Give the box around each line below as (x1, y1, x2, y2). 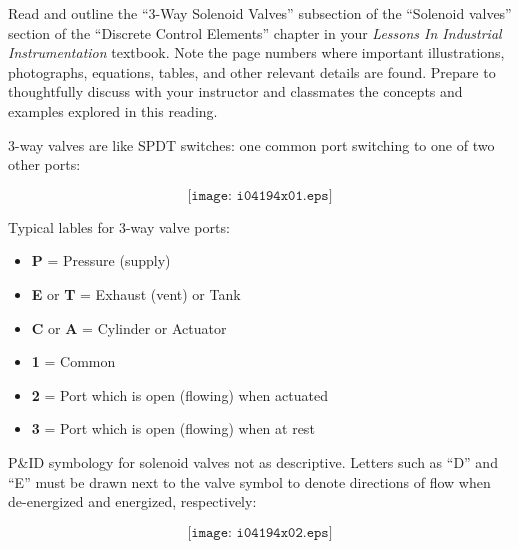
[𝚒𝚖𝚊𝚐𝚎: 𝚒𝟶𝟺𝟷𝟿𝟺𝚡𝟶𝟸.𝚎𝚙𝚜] (187, 525, 333, 540)
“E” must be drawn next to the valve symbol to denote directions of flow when (8, 471, 491, 492)
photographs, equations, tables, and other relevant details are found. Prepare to (8, 61, 496, 82)
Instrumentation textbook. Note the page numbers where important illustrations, (8, 42, 505, 63)
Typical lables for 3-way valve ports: (8, 216, 230, 237)
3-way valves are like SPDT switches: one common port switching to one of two (8, 134, 495, 155)
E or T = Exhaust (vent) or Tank (31, 283, 241, 304)
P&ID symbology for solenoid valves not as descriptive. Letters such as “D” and (8, 451, 498, 472)
